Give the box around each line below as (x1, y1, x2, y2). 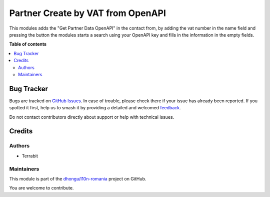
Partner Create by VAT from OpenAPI (9, 8, 166, 19)
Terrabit (21, 153, 38, 159)
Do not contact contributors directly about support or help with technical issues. (9, 114, 174, 120)
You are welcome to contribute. (9, 185, 74, 191)
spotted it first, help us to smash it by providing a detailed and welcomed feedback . (9, 105, 181, 111)
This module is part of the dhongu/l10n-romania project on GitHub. (9, 175, 146, 181)
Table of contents (9, 41, 47, 47)
